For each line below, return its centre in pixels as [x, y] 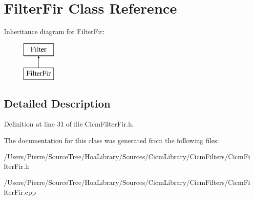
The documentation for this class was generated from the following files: [112, 140]
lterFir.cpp [20, 192]
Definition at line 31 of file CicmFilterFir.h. [69, 124]
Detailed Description [57, 103]
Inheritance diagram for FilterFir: [54, 31]
